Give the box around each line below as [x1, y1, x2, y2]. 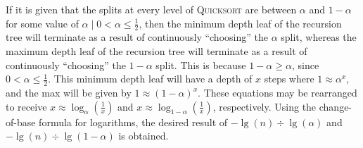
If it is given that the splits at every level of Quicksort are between [6, 2, 297, 16]
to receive [6, 99, 47, 113]
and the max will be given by [6, 85, 132, 100]
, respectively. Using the [212, 99, 317, 113]
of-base [6, 114, 36, 129]
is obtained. [118, 128, 169, 143]
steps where [264, 71, 314, 86]
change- [319, 99, 352, 113]
